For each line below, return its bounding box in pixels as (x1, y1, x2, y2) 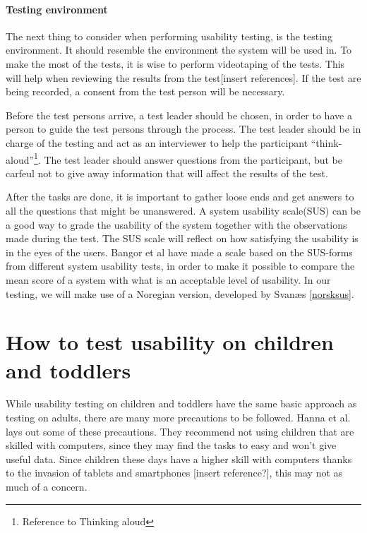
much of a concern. (6, 479, 88, 494)
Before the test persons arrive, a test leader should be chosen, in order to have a (6, 107, 352, 122)
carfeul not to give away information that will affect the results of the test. (6, 165, 328, 180)
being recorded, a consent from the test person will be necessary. (6, 84, 285, 99)
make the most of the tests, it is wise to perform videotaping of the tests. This (6, 56, 345, 71)
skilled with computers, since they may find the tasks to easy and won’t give (6, 438, 337, 453)
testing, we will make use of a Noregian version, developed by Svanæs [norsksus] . (6, 286, 354, 301)
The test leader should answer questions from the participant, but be (44, 152, 342, 167)
